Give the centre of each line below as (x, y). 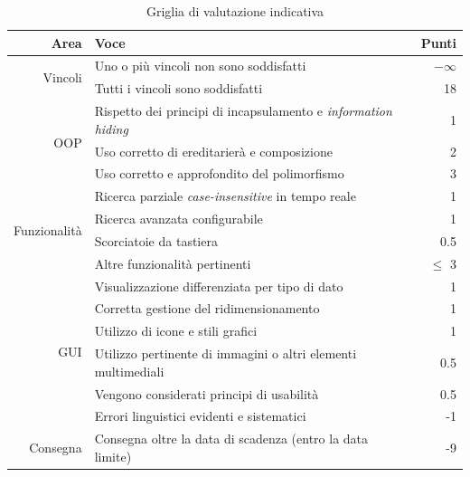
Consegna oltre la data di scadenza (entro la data (231, 439)
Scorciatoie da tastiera (156, 240)
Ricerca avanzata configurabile (179, 219)
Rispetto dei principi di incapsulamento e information (243, 111)
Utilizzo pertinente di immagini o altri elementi (226, 353)
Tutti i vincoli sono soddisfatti (179, 88)
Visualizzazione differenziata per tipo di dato (219, 286)
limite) (113, 456)
